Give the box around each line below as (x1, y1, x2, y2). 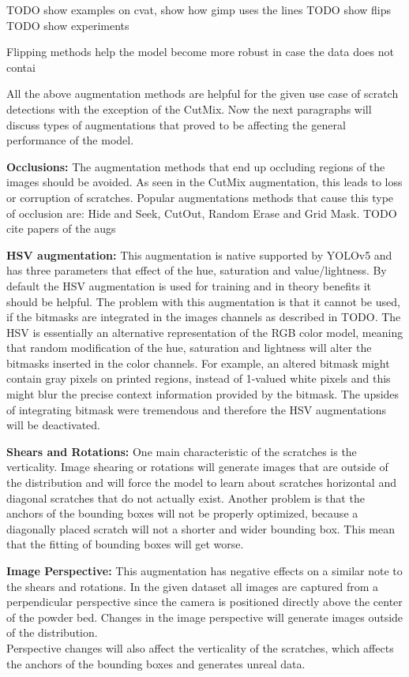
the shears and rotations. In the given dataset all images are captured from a (6, 578, 379, 594)
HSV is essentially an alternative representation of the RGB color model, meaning (6, 324, 403, 340)
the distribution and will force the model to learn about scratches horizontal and (6, 474, 396, 491)
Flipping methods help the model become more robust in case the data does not (6, 43, 394, 60)
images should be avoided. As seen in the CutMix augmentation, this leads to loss (6, 174, 403, 190)
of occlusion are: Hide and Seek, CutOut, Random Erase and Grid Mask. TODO (6, 204, 397, 221)
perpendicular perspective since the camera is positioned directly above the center (6, 593, 403, 610)
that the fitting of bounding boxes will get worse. (6, 536, 244, 552)
